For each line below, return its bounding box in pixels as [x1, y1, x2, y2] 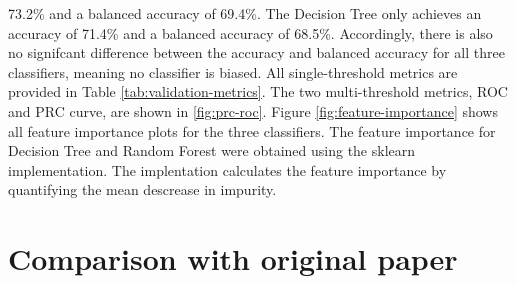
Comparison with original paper [8, 238, 458, 279]
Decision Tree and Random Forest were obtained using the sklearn [8, 140, 416, 161]
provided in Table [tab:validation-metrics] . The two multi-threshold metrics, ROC [8, 81, 508, 102]
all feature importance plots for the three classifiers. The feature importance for [8, 120, 496, 141]
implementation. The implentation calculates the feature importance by [8, 159, 447, 180]
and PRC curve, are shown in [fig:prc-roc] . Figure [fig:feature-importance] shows [8, 100, 498, 121]
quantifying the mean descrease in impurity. [8, 179, 277, 200]
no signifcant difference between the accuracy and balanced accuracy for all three [8, 42, 505, 63]
